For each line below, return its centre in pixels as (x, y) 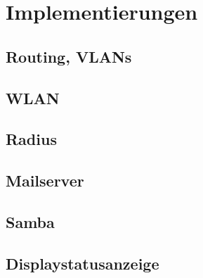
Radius (31, 139)
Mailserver (45, 181)
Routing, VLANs (69, 56)
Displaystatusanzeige (83, 263)
